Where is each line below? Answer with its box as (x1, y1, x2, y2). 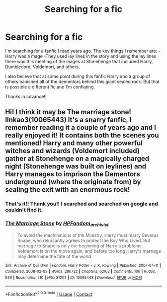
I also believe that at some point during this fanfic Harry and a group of (5, 73, 151, 79)
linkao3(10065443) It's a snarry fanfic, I (5, 116, 132, 124)
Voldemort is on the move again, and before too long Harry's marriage (17, 248, 162, 254)
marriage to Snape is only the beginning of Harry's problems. (17, 242, 143, 249)
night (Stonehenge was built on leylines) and (5, 162, 147, 171)
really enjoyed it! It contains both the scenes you (5, 131, 159, 140)
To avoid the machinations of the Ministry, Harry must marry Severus (17, 232, 159, 238)
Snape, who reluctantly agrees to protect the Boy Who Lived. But (17, 237, 151, 243)
